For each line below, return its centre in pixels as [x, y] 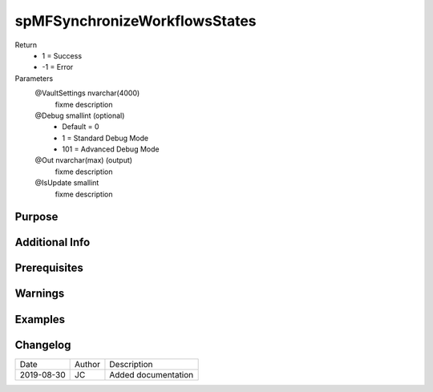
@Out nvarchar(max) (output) [83, 160]
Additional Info [53, 242]
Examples [40, 319]
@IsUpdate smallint [67, 183]
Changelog [43, 345]
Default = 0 [81, 127]
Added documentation [152, 374]
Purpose [36, 217]
